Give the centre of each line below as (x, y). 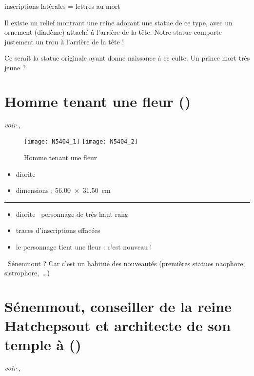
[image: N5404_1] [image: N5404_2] (81, 142)
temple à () (43, 345)
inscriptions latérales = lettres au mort (62, 6)
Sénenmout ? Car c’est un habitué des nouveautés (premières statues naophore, (126, 263)
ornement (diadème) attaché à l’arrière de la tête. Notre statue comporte (113, 32)
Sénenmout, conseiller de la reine (118, 306)
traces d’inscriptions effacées (58, 230)
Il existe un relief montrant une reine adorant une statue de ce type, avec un (118, 22)
